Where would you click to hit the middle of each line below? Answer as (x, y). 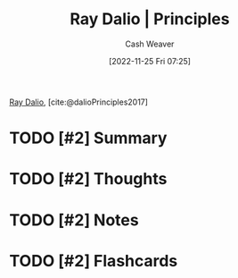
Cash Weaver (150, 44)
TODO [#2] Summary (88, 138)
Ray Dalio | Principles (150, 19)
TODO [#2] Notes (74, 220)
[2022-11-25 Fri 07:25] (150, 61)
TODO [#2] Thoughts (88, 179)
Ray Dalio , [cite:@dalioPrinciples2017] (79, 102)
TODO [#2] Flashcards (94, 261)
